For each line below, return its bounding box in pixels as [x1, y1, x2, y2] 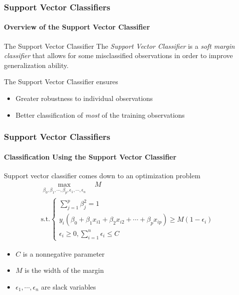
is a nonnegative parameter [23, 248, 105, 259]
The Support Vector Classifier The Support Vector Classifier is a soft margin [4, 40, 235, 51]
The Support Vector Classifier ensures [4, 76, 118, 87]
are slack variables [41, 282, 96, 292]
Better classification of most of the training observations [15, 109, 185, 120]
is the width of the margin [25, 265, 104, 275]
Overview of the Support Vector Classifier [4, 22, 150, 32]
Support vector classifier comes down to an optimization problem [4, 170, 201, 180]
